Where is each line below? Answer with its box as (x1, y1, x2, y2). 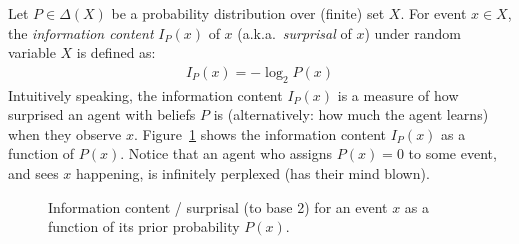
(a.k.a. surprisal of (237, 22, 352, 43)
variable (8, 42, 56, 63)
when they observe (8, 123, 122, 144)
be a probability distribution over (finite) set (111, 3, 385, 23)
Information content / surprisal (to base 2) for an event (48, 196, 388, 217)
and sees (8, 162, 59, 183)
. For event (400, 3, 467, 23)
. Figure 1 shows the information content (133, 123, 386, 144)
